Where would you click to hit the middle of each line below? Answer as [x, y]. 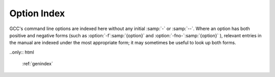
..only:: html [22, 52]
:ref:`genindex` [38, 64]
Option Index [37, 13]
